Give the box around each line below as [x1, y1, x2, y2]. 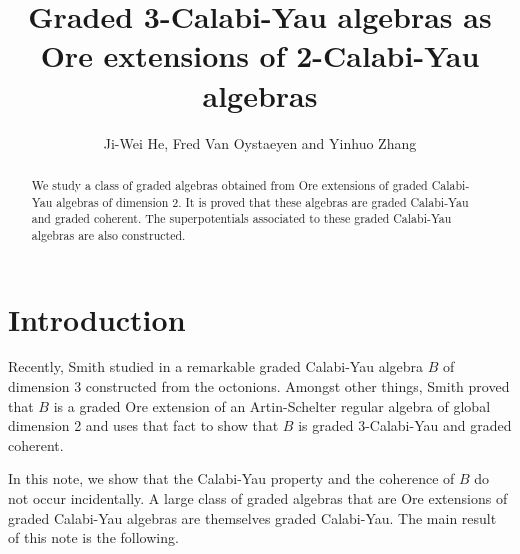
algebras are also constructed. [31, 226, 186, 243]
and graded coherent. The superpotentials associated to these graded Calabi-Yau [31, 210, 452, 227]
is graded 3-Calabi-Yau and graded [298, 415, 512, 436]
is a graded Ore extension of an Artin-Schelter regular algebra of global [53, 395, 491, 416]
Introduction [8, 298, 186, 339]
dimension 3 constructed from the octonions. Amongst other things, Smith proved [8, 376, 510, 397]
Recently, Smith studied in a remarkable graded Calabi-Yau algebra [8, 356, 424, 377]
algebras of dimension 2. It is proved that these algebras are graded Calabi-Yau [56, 193, 469, 210]
